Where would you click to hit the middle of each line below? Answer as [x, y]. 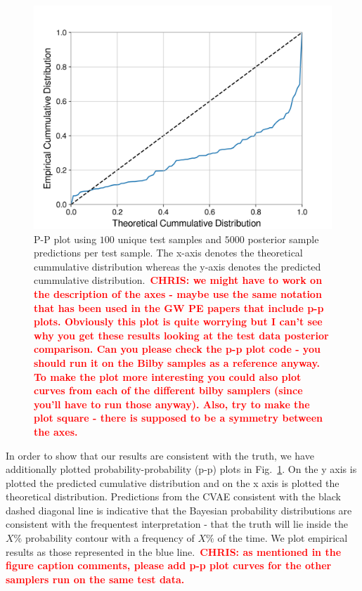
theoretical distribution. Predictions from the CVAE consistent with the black [173, 496]
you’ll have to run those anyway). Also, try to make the [172, 404]
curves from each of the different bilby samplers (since [168, 390]
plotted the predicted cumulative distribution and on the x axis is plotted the [173, 482]
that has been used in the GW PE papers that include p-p [179, 307]
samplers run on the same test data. [95, 579]
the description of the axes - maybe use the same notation [178, 293]
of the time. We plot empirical [283, 538]
